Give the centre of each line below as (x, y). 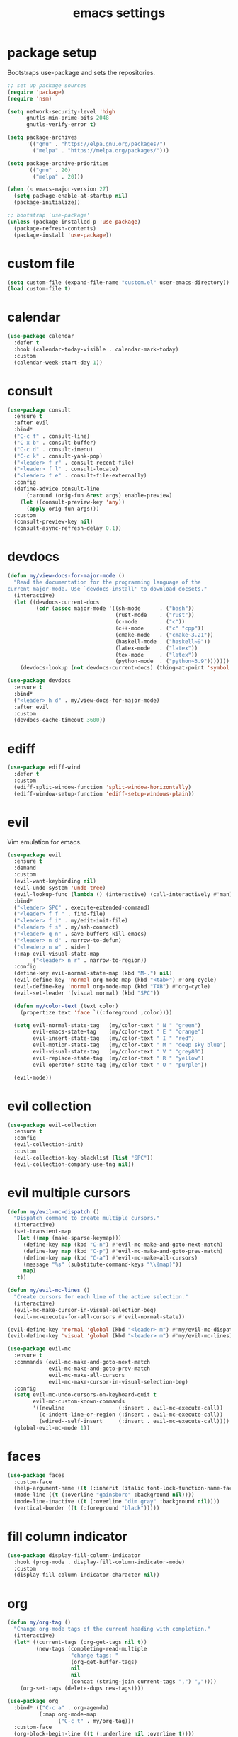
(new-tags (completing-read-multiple (91, 1648)
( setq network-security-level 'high (61, 111)
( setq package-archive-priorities (58, 163)
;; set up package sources (47, 85)
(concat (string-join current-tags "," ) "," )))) (144, 1682)
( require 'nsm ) (30, 98)
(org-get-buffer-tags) (104, 1662)
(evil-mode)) (33, 1077)
